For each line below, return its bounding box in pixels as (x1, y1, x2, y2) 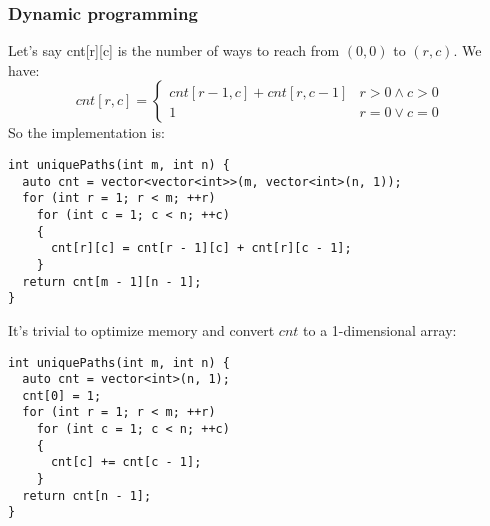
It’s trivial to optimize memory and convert (8, 319, 275, 340)
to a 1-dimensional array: (303, 319, 457, 340)
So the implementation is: (8, 122, 165, 143)
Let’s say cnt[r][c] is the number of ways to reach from (8, 40, 340, 61)
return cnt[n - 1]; (22, 488, 152, 503)
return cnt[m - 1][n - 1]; (22, 274, 202, 289)
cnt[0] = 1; (22, 388, 102, 403)
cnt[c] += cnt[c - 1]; (50, 455, 202, 470)
